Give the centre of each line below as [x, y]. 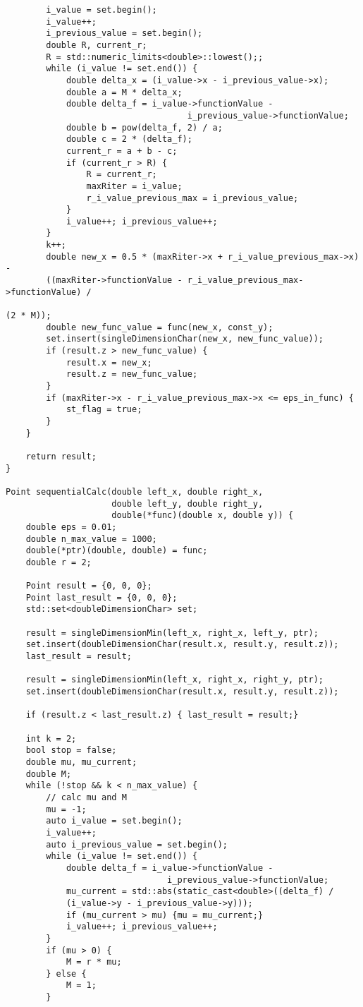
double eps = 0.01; [71, 527]
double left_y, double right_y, [187, 503]
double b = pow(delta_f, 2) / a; [144, 127]
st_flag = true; [104, 410]
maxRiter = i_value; [134, 186]
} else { [66, 973]
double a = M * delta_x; [124, 92]
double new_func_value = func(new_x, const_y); [160, 327]
